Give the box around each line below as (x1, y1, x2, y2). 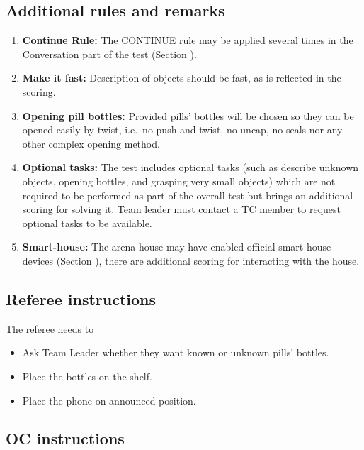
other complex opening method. (22, 136, 160, 150)
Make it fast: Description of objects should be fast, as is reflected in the (22, 70, 341, 85)
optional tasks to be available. (22, 215, 152, 230)
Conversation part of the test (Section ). (22, 46, 197, 61)
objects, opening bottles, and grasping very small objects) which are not (22, 173, 336, 188)
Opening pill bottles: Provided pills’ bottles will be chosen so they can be (22, 108, 354, 123)
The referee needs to (6, 321, 94, 336)
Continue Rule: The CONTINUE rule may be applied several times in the (22, 33, 353, 48)
